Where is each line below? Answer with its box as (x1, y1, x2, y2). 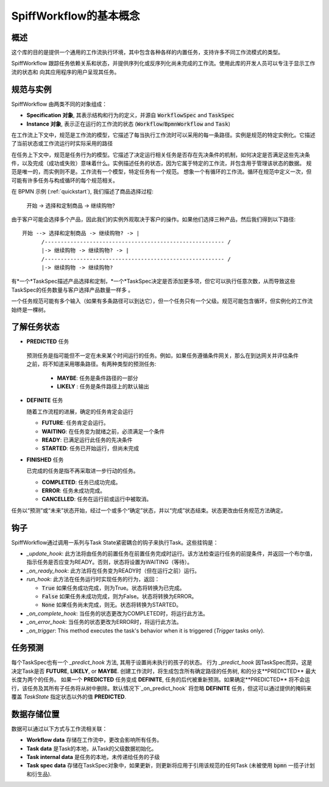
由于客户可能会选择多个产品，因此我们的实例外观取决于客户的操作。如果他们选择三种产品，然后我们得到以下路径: (11, 216, 296, 223)
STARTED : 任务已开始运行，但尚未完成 (41, 444, 140, 452)
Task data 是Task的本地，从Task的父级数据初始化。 (26, 745, 157, 752)
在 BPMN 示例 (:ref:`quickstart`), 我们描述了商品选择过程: (11, 188, 154, 195)
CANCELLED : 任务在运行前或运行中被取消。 (41, 495, 152, 503)
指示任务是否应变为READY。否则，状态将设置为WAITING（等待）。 (26, 559, 193, 566)
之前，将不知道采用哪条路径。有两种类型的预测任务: (26, 360, 157, 368)
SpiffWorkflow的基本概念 (11, 9, 140, 23)
